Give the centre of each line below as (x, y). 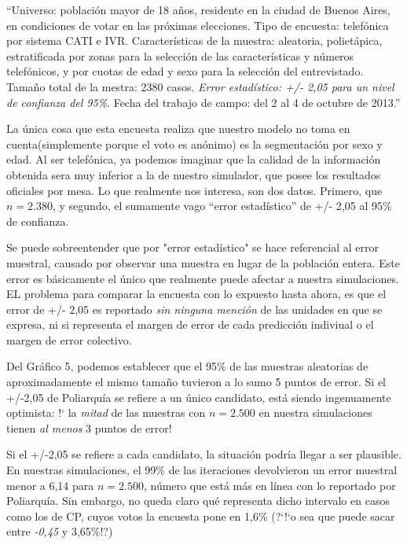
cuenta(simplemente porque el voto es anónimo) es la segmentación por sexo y (194, 144)
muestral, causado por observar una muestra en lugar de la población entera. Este (203, 262)
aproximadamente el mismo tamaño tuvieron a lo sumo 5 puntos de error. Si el (196, 382)
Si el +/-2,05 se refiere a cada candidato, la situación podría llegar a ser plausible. (204, 454)
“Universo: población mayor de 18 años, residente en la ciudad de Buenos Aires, (198, 9)
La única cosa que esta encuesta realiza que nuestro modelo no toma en (178, 129)
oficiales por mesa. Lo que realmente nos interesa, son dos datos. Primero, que (194, 190)
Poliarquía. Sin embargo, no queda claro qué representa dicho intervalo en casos (198, 501)
